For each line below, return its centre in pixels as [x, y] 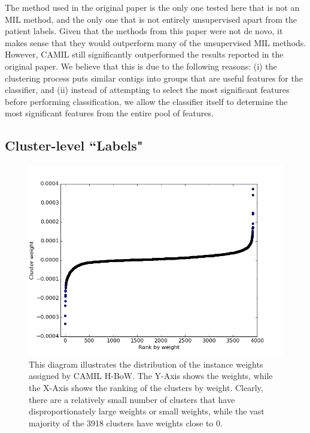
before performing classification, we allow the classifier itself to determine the [146, 101]
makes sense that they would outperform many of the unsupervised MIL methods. [156, 42]
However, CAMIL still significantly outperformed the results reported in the [144, 54]
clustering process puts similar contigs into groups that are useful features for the [154, 78]
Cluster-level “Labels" [74, 145]
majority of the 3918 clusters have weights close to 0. [126, 423]
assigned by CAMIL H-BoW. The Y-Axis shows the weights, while [151, 376]
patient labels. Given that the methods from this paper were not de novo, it [144, 31]
